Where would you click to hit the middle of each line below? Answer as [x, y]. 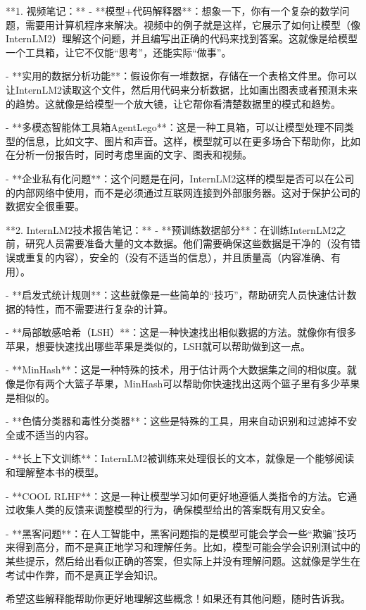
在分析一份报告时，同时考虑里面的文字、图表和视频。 [129, 155]
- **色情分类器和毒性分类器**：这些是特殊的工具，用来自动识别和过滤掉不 [177, 421]
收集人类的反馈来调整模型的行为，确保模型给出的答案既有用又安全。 [173, 510]
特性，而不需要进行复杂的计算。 [99, 308]
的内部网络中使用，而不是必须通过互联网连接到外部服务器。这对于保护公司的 [183, 192]
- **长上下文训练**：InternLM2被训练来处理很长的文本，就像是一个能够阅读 [180, 458]
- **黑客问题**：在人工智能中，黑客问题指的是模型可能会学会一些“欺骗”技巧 [181, 533]
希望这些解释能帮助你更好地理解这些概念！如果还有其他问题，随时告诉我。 [178, 598]
